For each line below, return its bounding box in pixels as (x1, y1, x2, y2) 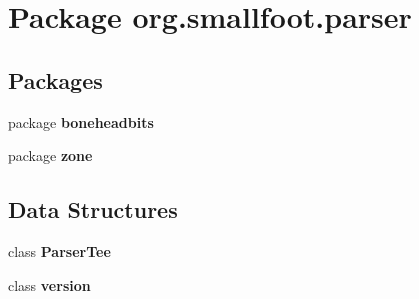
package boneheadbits (8, 111, 154, 132)
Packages (8, 64, 103, 95)
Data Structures (8, 194, 178, 225)
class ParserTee (8, 240, 111, 261)
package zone (8, 145, 93, 166)
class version (8, 274, 91, 295)
